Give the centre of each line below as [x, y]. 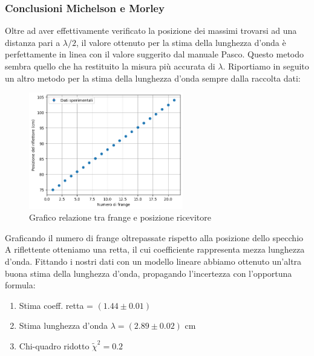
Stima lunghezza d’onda [64, 325]
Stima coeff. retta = [56, 305]
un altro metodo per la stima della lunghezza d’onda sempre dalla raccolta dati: [153, 78]
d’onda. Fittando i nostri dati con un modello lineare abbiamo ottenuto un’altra [153, 261]
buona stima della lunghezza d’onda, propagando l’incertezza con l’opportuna [149, 273]
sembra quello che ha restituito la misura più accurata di [110, 66]
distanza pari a [33, 42]
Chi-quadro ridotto [54, 345]
